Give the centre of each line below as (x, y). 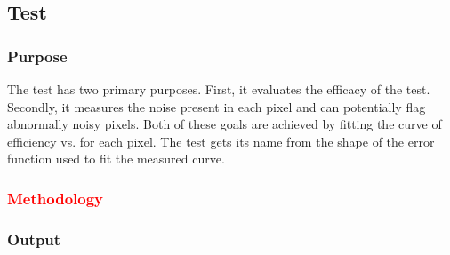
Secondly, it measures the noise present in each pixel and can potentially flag (217, 106)
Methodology (56, 198)
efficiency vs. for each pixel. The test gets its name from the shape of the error (221, 141)
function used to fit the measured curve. (116, 159)
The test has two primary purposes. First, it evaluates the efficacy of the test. (219, 89)
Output (34, 239)
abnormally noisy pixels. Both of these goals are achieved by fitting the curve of (225, 124)
